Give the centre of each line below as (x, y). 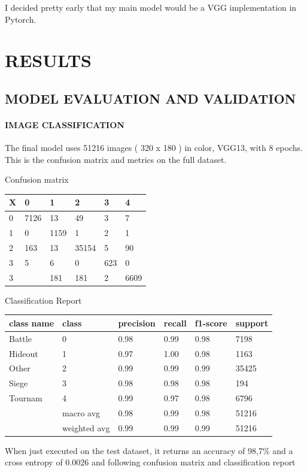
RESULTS (48, 60)
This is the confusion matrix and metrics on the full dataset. (116, 159)
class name (32, 323)
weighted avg (86, 427)
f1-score (211, 323)
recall (175, 323)
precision (137, 323)
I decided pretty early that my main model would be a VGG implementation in (151, 7)
